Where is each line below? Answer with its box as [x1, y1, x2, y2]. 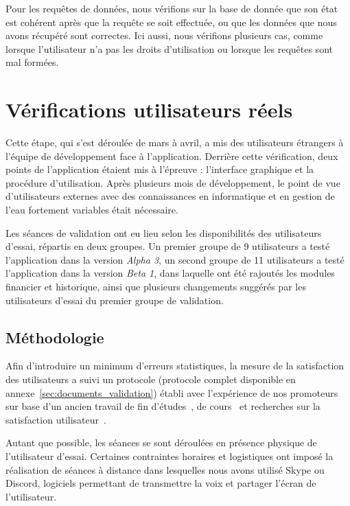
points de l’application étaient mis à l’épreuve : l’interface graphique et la [5, 162, 314, 176]
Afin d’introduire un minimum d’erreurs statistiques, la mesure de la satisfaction [5, 358, 345, 373]
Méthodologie [5, 326, 104, 347]
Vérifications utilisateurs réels [5, 95, 293, 124]
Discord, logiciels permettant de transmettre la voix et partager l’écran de [5, 476, 316, 490]
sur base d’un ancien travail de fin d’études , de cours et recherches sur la [5, 399, 320, 413]
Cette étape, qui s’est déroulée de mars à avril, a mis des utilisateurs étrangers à [5, 135, 344, 150]
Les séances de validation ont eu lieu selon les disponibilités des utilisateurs [5, 225, 322, 240]
